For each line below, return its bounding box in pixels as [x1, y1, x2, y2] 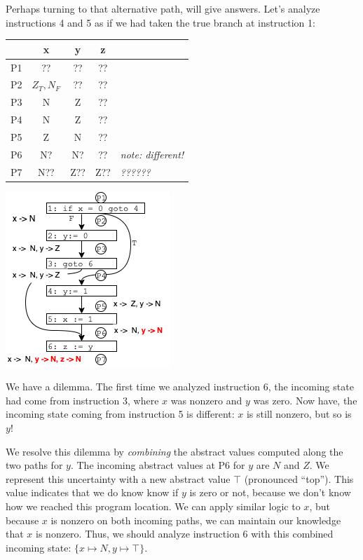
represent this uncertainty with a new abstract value [6, 471, 231, 486]
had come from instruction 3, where [6, 392, 159, 407]
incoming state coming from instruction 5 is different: [6, 407, 235, 421]
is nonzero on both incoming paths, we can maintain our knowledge [50, 512, 341, 527]
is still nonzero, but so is [246, 407, 352, 421]
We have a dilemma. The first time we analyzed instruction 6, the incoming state [6, 379, 354, 394]
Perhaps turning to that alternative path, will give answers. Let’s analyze [6, 1, 320, 15]
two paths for [6, 458, 63, 472]
